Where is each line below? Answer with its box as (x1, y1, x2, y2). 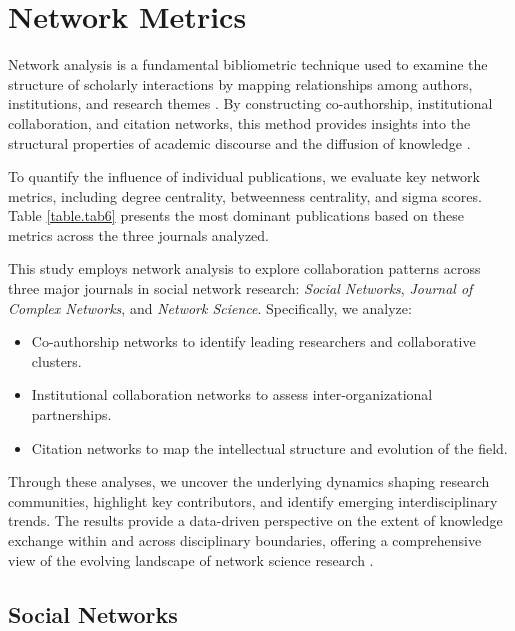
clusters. (31, 350, 82, 371)
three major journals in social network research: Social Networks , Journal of (8, 278, 473, 299)
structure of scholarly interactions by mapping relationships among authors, (8, 73, 473, 94)
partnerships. (31, 404, 112, 425)
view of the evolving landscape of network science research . (8, 549, 374, 570)
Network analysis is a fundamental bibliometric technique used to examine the (8, 54, 488, 75)
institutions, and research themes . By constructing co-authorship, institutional (8, 93, 493, 114)
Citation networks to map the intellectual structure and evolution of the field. (31, 437, 508, 458)
